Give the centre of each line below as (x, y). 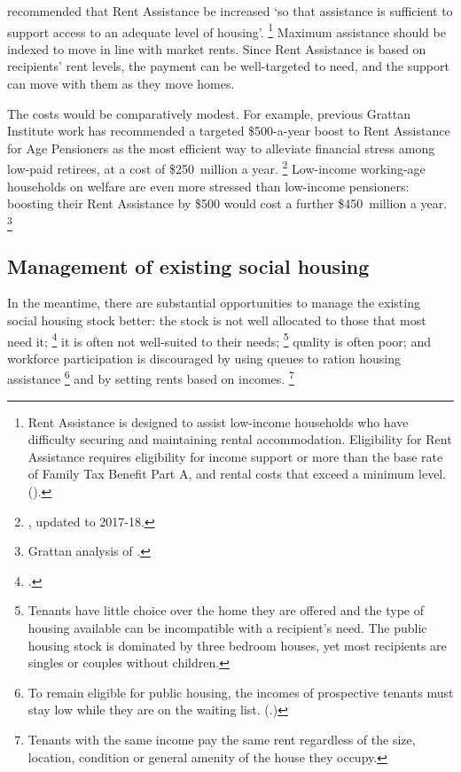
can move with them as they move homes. (121, 84)
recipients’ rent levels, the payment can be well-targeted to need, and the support (228, 66)
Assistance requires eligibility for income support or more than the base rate (235, 456)
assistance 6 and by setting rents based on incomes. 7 (151, 378)
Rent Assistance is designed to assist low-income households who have (218, 421)
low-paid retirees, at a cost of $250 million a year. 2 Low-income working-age (216, 168)
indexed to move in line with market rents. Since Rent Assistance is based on (217, 48)
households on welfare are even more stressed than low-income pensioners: (208, 186)
